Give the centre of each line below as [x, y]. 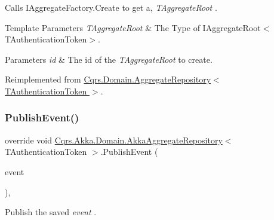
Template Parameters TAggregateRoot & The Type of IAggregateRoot [133, 27]
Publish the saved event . [51, 212]
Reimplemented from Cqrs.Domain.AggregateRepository [108, 79]
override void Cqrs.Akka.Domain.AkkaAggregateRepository [114, 140]
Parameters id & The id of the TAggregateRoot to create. [109, 59]
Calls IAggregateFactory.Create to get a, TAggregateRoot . [111, 7]
